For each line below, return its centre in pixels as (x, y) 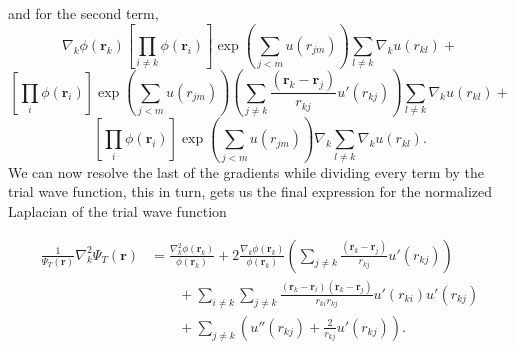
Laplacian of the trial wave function (117, 210)
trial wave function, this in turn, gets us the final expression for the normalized (250, 191)
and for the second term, (83, 13)
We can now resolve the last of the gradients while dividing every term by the (246, 171)
